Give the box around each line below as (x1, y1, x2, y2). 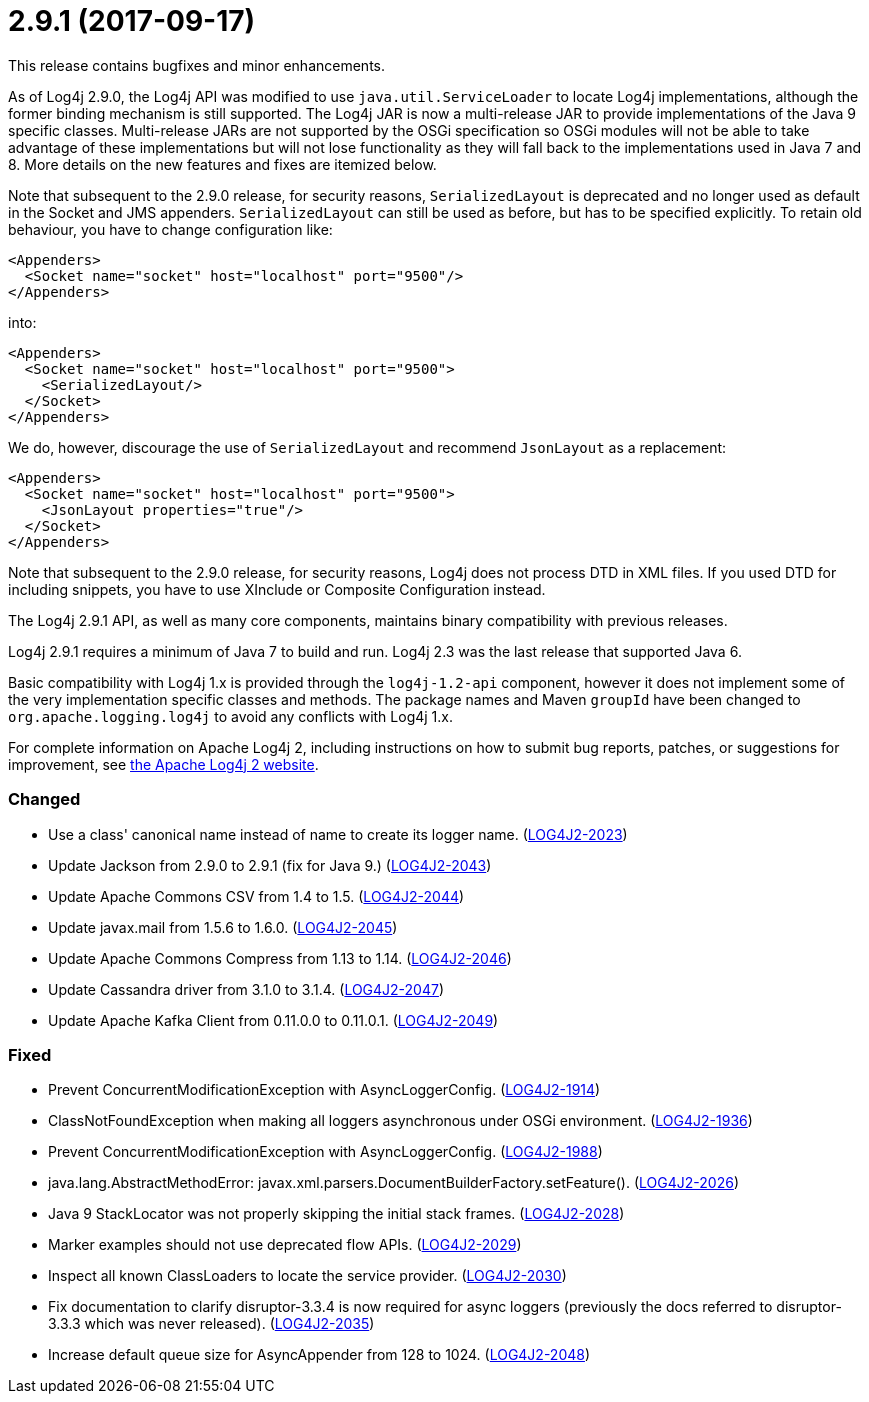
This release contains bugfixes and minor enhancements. (8, 56, 386, 74)
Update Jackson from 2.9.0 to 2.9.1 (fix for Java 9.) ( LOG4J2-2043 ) (48, 856, 492, 874)
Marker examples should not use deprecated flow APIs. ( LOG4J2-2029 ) (48, 1236, 522, 1254)
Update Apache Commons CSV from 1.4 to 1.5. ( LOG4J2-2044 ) (48, 887, 465, 905)
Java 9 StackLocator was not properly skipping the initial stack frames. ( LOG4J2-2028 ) (48, 1205, 625, 1223)
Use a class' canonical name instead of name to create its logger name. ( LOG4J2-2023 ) (48, 825, 628, 843)
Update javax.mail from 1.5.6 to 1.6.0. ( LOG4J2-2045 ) (48, 918, 398, 936)
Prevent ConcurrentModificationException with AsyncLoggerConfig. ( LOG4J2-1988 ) (48, 1143, 603, 1161)
